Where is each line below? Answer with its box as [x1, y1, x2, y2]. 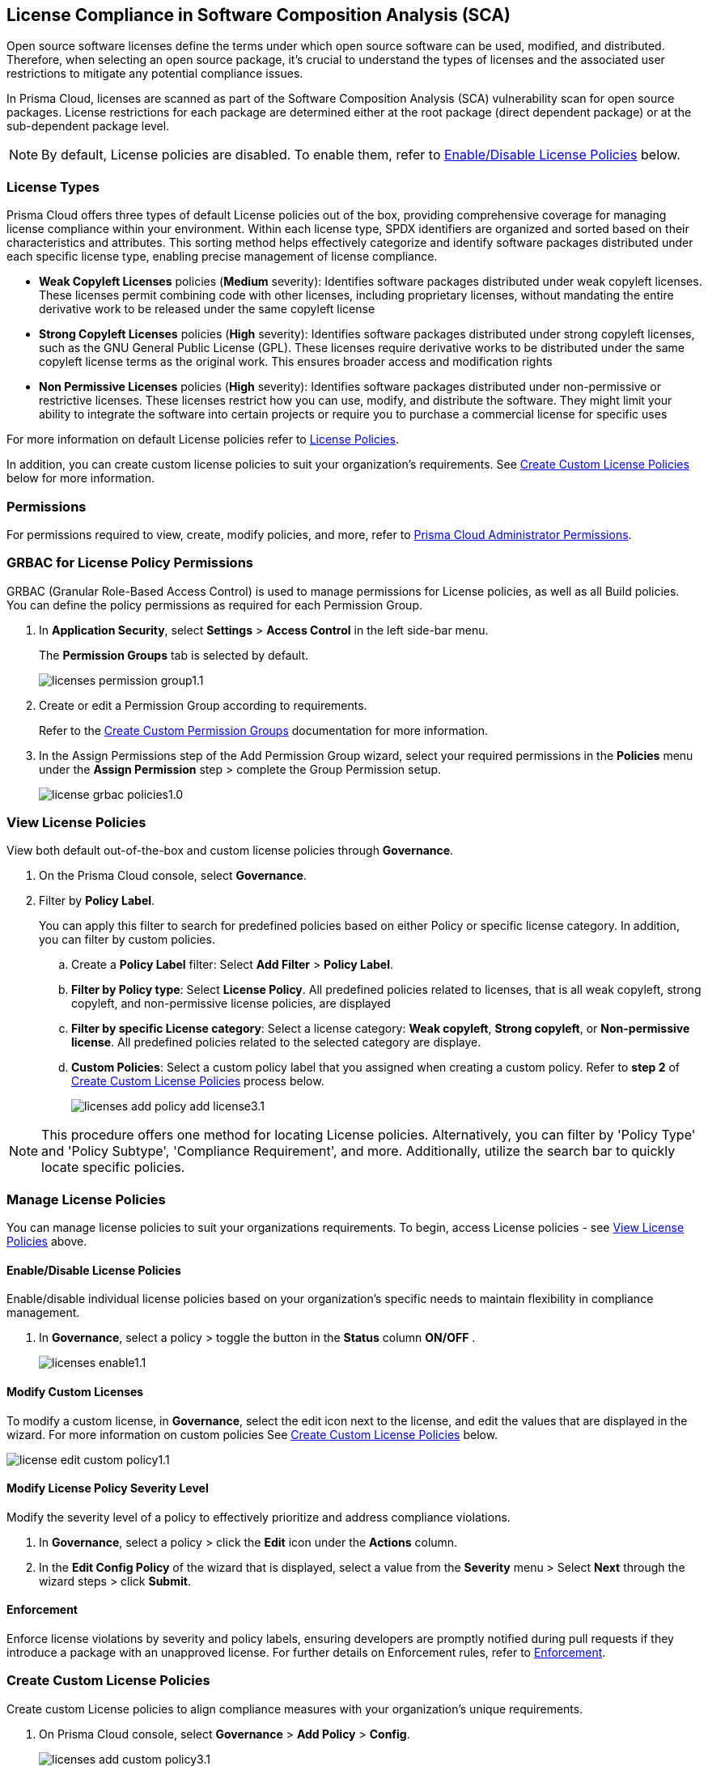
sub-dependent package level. [6, 119, 170, 134]
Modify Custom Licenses [6, 1385, 144, 1399]
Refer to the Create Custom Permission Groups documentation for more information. [39, 723, 489, 737]
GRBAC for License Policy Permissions [6, 554, 254, 571]
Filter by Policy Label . [39, 894, 155, 908]
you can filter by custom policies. [39, 932, 215, 947]
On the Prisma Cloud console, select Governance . [39, 868, 307, 883]
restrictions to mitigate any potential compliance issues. [6, 66, 303, 81]
